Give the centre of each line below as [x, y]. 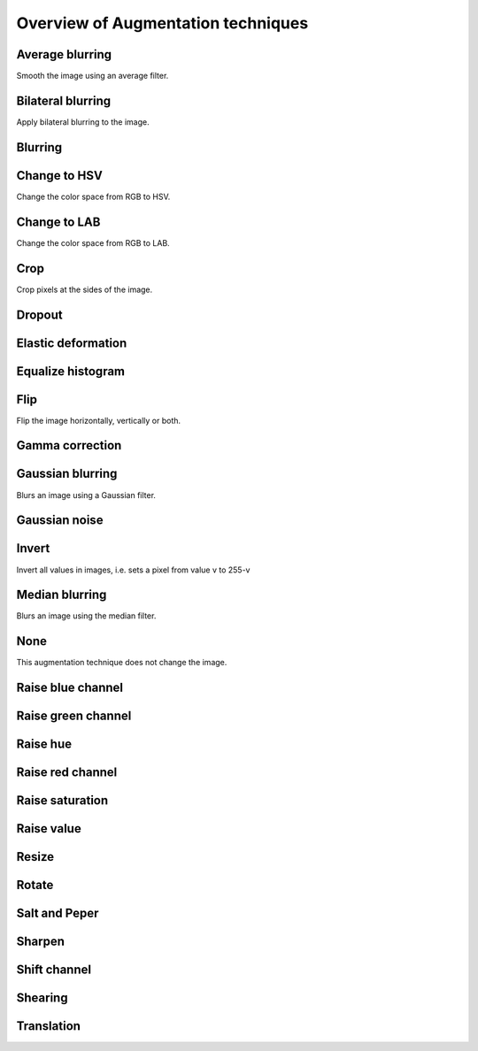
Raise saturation [62, 801]
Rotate [35, 885]
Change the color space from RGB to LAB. [93, 242]
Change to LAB [58, 222]
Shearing [42, 998]
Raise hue [44, 744]
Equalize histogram [71, 371]
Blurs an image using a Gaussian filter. [86, 495]
